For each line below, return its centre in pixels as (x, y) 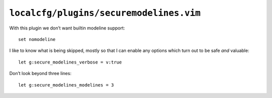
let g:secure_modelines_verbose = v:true (70, 62)
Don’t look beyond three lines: (40, 73)
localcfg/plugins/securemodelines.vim (105, 13)
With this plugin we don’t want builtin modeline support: (67, 28)
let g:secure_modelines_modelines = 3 (66, 85)
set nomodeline (37, 39)
